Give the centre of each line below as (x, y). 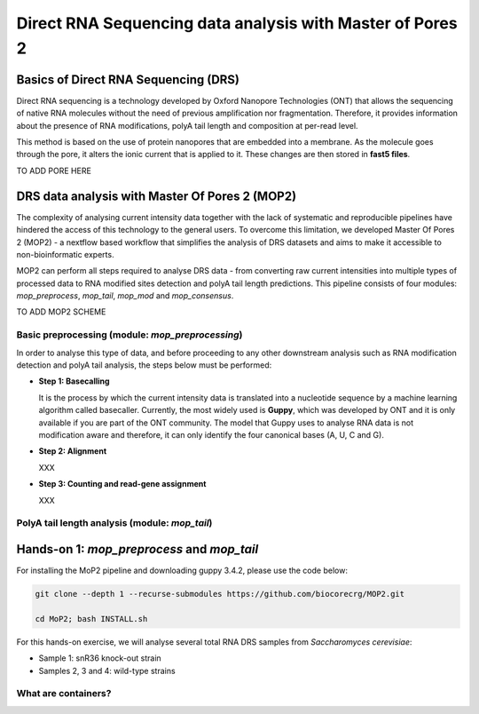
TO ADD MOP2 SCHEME (61, 312)
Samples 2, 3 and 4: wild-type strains (107, 670)
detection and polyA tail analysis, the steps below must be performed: (144, 365)
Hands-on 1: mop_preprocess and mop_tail (137, 549)
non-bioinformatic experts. (65, 254)
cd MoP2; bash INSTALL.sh (91, 619)
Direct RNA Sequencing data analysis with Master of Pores (237, 23)
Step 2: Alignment (73, 451)
